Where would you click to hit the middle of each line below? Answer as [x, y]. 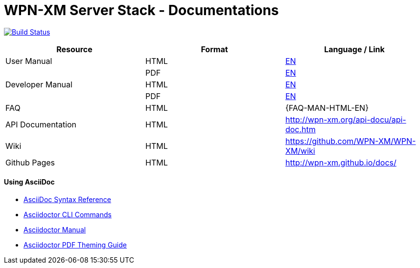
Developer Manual [39, 84]
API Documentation [41, 124]
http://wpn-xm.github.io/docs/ [341, 162]
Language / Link [354, 49]
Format [214, 49]
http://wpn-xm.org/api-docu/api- [346, 119]
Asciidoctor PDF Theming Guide [75, 245]
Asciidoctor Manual [55, 229]
